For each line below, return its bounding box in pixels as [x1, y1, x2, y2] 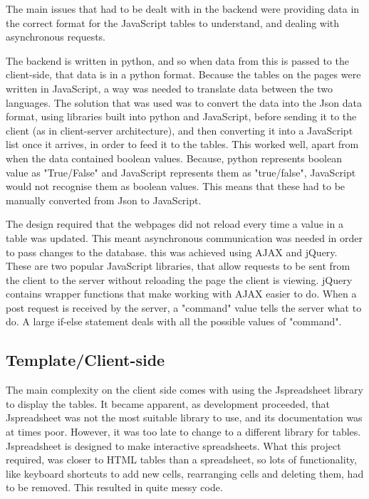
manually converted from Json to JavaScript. [6, 192, 202, 207]
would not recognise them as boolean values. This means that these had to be [6, 179, 345, 194]
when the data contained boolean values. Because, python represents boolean [6, 150, 342, 165]
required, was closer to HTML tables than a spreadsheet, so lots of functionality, [6, 452, 357, 467]
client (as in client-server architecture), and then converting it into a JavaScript [6, 122, 353, 137]
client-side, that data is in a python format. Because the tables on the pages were [6, 67, 361, 82]
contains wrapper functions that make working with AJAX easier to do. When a [6, 286, 357, 301]
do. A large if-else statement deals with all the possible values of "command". [6, 314, 342, 329]
